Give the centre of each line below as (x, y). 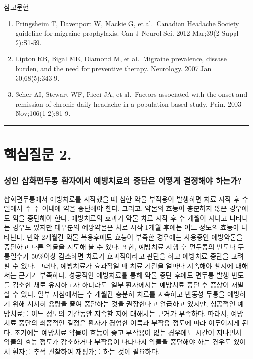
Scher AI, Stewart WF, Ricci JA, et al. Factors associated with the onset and (131, 94)
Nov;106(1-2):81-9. (43, 113)
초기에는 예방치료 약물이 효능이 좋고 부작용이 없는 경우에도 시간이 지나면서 (128, 332)
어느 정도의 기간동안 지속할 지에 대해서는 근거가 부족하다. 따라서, (130, 313)
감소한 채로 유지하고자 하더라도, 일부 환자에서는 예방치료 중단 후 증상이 (121, 284)
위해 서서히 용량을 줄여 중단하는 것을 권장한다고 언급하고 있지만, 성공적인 (124, 304)
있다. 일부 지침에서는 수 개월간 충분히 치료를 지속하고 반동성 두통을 (123, 294)
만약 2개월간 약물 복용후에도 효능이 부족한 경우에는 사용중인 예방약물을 (135, 236)
